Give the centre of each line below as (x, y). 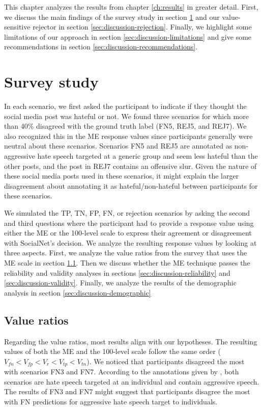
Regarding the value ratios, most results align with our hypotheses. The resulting (131, 341)
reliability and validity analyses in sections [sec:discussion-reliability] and (117, 272)
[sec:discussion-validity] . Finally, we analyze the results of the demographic (120, 283)
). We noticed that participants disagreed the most (166, 361)
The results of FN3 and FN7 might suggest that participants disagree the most (127, 391)
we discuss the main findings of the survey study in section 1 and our (112, 17)
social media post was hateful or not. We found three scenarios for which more (126, 116)
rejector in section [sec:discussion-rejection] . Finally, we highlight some (142, 27)
